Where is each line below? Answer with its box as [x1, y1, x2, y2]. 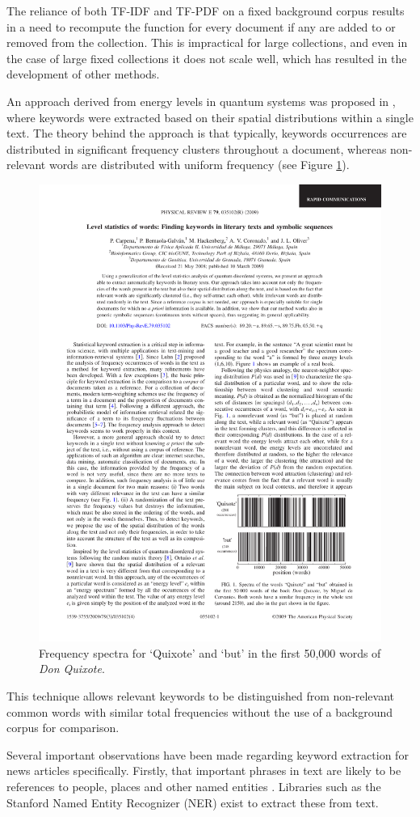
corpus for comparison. [6, 719, 120, 736]
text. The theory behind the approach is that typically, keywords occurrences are [6, 125, 407, 142]
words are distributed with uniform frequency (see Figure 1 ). [48, 156, 350, 173]
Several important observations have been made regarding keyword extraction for [6, 746, 409, 763]
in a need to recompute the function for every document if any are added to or [6, 18, 396, 35]
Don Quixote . [39, 660, 105, 677]
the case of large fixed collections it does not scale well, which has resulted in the [6, 49, 407, 66]
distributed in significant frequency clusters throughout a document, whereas [6, 140, 387, 157]
